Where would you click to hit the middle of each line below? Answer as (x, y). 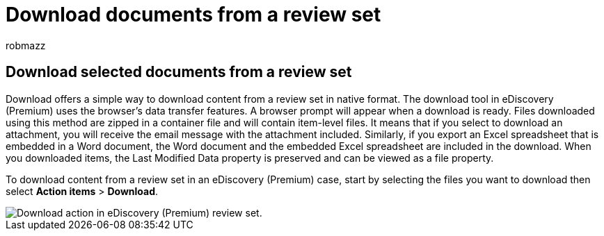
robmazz (26, 45)
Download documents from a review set (193, 15)
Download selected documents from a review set (179, 72)
